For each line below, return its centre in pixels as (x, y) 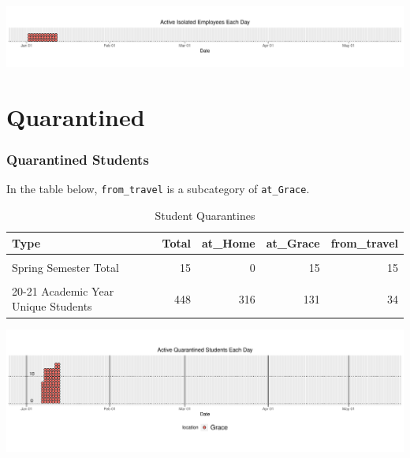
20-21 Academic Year (63, 290)
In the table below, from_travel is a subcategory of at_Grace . (158, 189)
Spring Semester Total (65, 267)
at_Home (229, 242)
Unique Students (52, 306)
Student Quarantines (205, 216)
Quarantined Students (78, 160)
